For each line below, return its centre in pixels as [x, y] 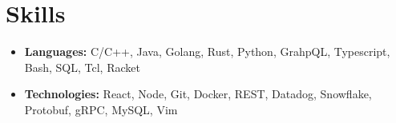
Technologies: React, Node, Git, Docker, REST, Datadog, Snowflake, [198, 94]
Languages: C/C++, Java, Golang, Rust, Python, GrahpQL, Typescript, [207, 52]
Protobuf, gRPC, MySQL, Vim [101, 109]
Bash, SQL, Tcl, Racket [82, 67]
